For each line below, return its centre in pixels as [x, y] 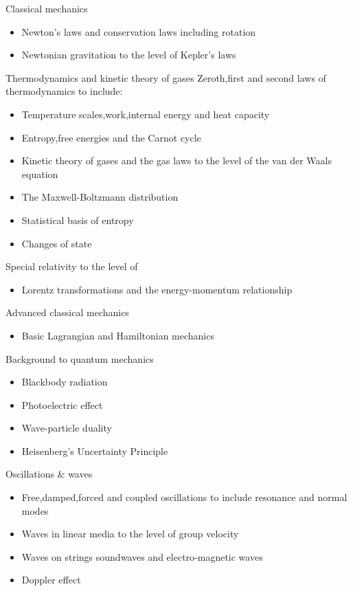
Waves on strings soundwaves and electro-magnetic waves [142, 556]
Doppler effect [51, 580]
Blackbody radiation [65, 382]
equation [40, 174]
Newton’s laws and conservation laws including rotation [139, 31]
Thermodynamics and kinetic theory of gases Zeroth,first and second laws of [166, 77]
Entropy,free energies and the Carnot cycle [111, 137]
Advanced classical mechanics [67, 312]
